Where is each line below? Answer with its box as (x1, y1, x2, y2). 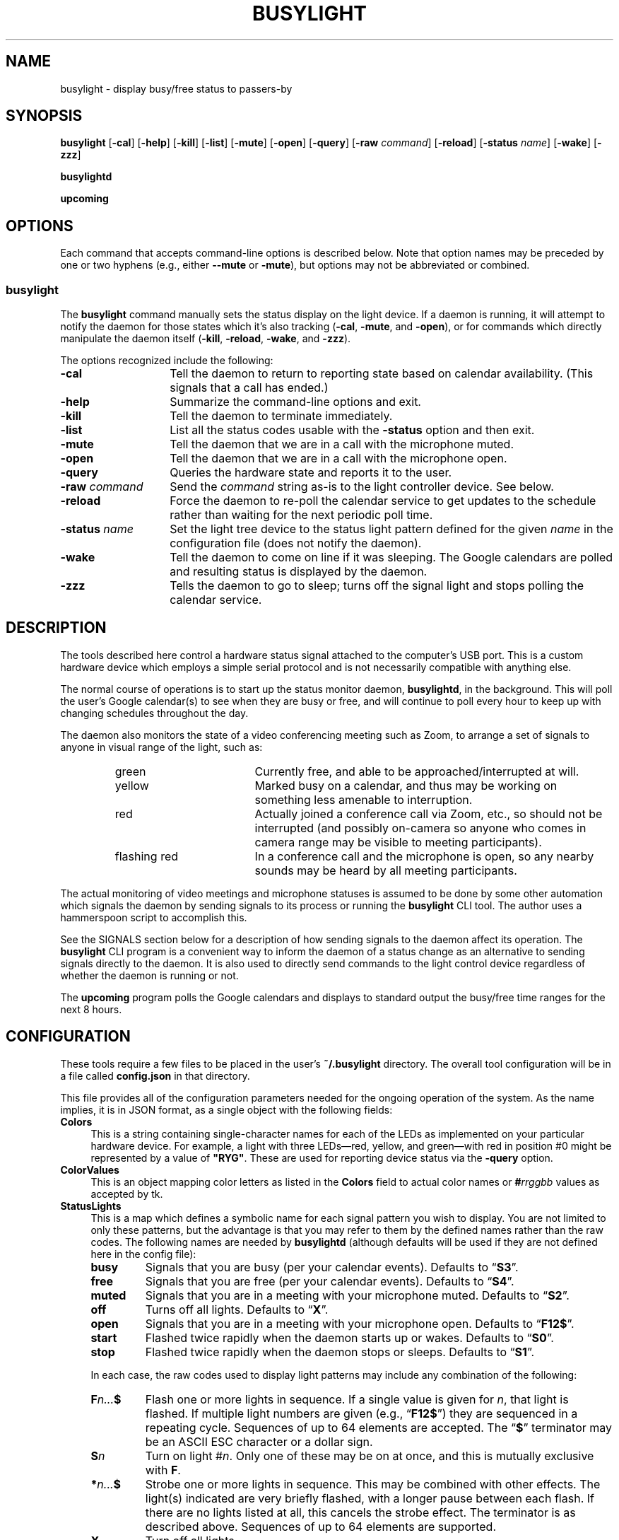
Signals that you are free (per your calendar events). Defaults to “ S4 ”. (145, 1273, 514, 1288)
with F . (145, 1462, 181, 1477)
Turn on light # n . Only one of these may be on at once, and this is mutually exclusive (145, 1448, 594, 1463)
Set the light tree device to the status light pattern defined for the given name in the (170, 522, 613, 537)
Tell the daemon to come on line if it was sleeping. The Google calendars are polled (170, 550, 613, 565)
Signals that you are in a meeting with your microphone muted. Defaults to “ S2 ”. (145, 1288, 570, 1302)
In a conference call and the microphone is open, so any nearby (254, 848, 594, 863)
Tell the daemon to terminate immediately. (170, 409, 393, 424)
